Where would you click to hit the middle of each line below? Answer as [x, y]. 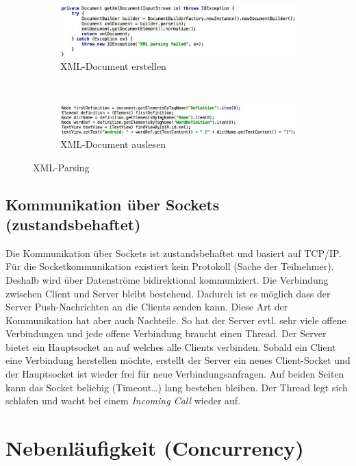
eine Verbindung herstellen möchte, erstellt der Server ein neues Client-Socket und [178, 360]
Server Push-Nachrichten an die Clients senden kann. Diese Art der [147, 307]
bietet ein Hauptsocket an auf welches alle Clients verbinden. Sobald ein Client [171, 346]
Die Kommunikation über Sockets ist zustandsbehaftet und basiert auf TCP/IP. [174, 253]
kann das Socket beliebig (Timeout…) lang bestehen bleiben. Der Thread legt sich [177, 387]
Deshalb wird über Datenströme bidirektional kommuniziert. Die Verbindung [167, 279]
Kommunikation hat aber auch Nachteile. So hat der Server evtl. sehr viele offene [176, 320]
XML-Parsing [61, 167]
